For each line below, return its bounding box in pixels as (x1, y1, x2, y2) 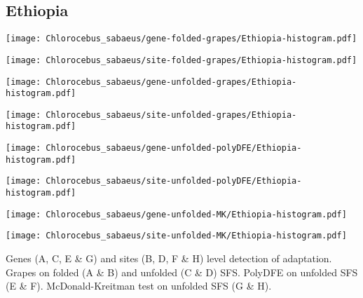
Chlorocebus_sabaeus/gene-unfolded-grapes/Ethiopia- (46, 76, 297, 87)
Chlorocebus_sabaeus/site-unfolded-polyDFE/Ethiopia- (46, 176, 302, 187)
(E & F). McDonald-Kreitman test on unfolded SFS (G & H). (6, 278, 272, 293)
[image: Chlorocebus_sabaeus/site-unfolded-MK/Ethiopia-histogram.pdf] (6, 231, 347, 241)
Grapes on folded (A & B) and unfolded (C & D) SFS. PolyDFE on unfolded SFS (6, 264, 358, 279)
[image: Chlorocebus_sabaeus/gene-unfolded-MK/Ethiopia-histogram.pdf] (6, 209, 347, 219)
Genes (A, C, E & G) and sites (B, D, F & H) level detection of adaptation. (6, 251, 332, 266)
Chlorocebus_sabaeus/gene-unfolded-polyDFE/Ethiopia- (46, 143, 302, 154)
